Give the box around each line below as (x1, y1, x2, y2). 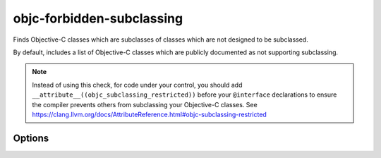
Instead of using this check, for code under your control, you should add (32, 80, 243, 89)
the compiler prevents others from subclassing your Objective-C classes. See (32, 100, 258, 109)
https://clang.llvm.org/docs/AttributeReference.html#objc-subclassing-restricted (32, 110, 267, 119)
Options (13, 132, 49, 144)
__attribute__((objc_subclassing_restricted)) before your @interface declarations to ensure (32, 90, 337, 99)
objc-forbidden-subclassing (13, 11, 183, 26)
